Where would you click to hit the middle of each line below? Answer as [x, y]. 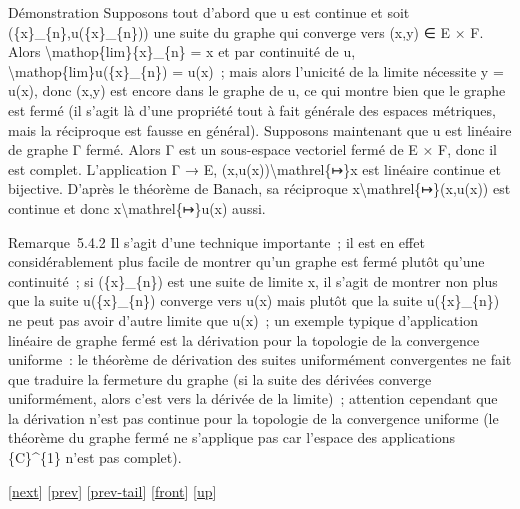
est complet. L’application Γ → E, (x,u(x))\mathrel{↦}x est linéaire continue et [254, 168]
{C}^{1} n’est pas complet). [95, 457]
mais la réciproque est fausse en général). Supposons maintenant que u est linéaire [260, 129]
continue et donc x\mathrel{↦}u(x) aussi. [137, 207]
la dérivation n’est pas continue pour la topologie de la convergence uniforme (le [253, 417]
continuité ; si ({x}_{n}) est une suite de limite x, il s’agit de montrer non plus [253, 280]
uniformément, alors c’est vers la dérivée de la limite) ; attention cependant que [253, 398]
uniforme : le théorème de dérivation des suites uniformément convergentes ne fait [260, 359]
